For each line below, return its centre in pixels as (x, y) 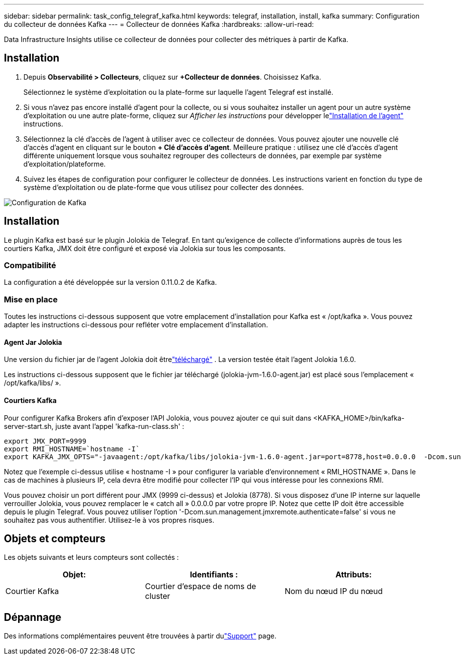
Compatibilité (30, 266)
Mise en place (31, 299)
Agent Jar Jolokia (33, 342)
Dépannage (33, 617)
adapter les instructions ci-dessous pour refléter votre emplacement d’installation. (136, 325)
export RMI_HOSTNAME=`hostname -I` (72, 449)
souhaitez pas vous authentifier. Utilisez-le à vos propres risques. (109, 520)
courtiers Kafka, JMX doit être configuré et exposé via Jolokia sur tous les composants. (145, 248)
